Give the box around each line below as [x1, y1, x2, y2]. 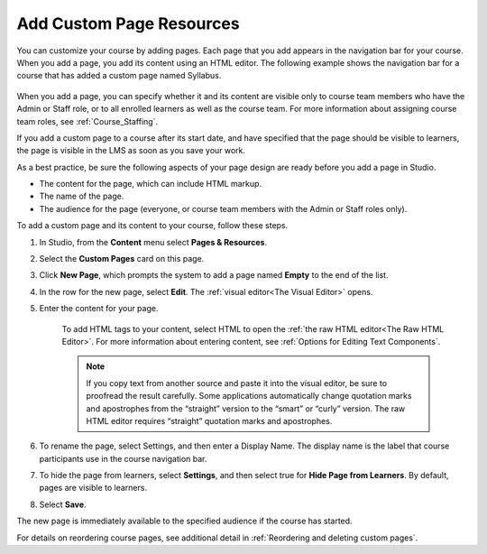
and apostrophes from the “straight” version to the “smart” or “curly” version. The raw [86, 402, 406, 414]
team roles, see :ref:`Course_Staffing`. [16, 115, 158, 126]
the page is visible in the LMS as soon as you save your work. [16, 145, 246, 156]
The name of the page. [39, 190, 124, 202]
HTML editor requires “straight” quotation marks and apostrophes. [86, 415, 333, 426]
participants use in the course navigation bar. [39, 453, 207, 464]
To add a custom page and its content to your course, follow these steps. [16, 220, 289, 231]
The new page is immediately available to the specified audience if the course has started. [16, 515, 353, 527]
